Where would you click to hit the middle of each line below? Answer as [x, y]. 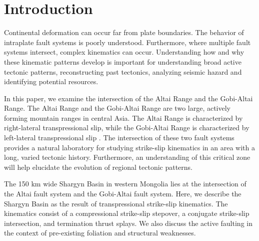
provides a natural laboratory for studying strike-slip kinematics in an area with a [129, 147]
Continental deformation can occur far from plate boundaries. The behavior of [124, 32]
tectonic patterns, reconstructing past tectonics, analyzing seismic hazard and [123, 71]
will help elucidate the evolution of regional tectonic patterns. [98, 167]
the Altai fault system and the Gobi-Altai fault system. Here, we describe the [123, 194]
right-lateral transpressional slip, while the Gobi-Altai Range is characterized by [127, 128]
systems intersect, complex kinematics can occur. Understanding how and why [124, 52]
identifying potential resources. [51, 81]
